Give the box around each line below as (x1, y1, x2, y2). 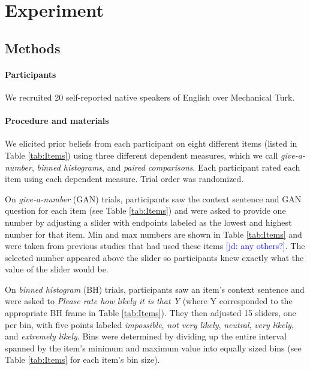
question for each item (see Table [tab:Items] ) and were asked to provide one (5, 204, 286, 217)
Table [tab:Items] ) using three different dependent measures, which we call (5, 148, 278, 161)
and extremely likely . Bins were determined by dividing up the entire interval (5, 330, 287, 342)
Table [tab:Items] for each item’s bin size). (5, 353, 160, 366)
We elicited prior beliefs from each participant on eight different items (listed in (5, 137, 297, 150)
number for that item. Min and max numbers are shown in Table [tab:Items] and (5, 228, 302, 240)
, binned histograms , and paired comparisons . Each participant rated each (31, 160, 300, 173)
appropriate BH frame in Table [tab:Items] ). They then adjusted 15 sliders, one (5, 307, 296, 319)
